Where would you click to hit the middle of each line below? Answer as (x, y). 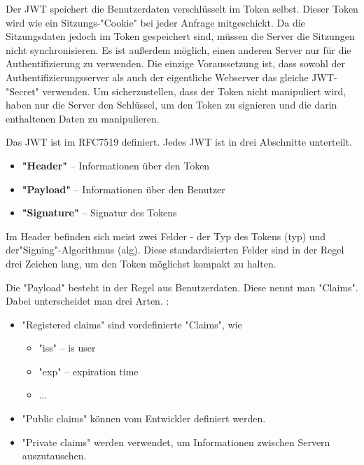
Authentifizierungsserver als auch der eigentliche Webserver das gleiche (157, 77)
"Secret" (22, 91)
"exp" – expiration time (89, 371)
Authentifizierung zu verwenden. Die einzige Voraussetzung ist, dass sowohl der (175, 63)
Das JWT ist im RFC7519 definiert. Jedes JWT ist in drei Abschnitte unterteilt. (179, 142)
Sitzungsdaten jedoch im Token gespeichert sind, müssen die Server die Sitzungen (180, 36)
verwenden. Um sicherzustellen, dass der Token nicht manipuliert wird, (194, 91)
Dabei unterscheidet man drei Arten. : (87, 301)
